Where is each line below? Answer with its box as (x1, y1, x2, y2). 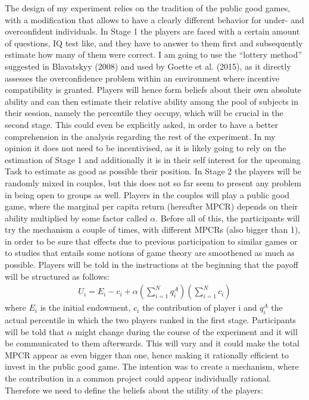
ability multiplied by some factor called (5, 211, 148, 224)
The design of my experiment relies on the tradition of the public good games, (5, 2, 291, 14)
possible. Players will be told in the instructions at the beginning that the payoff (5, 258, 299, 271)
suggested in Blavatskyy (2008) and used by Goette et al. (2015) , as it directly (5, 60, 291, 72)
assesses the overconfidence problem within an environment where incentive (5, 71, 280, 84)
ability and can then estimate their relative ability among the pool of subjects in (5, 95, 299, 107)
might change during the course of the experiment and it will (75, 325, 298, 337)
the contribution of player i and (142, 301, 257, 314)
